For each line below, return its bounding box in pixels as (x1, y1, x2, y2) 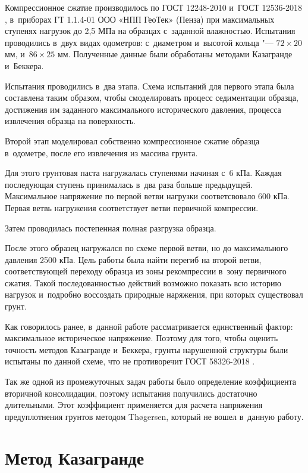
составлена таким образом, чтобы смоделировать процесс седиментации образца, (5, 91, 298, 104)
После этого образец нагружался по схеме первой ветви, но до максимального (5, 242, 288, 254)
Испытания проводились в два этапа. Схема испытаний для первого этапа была (5, 79, 294, 92)
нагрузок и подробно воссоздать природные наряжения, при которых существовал (5, 288, 303, 301)
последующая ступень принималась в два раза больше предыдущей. (5, 178, 253, 190)
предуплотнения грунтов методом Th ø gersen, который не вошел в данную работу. (5, 410, 304, 422)
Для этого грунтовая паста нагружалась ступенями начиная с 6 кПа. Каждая (5, 166, 282, 179)
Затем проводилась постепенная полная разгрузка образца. (5, 221, 216, 234)
